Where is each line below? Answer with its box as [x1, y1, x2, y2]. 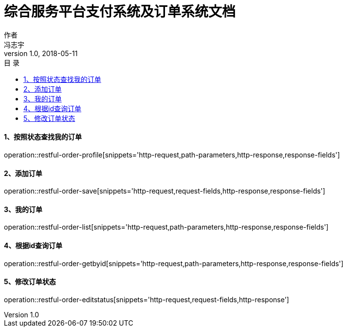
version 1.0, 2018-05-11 [4, 49, 78, 58]
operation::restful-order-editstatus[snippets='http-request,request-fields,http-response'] [4, 295, 289, 304]
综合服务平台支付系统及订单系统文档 [4, 3, 236, 20]
